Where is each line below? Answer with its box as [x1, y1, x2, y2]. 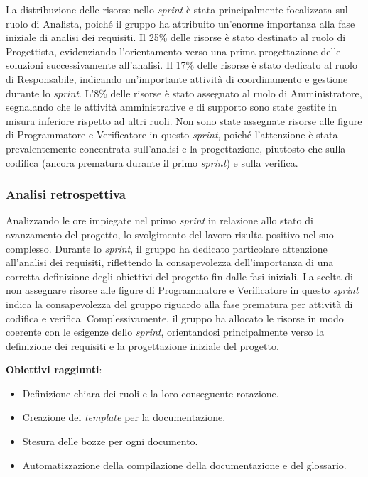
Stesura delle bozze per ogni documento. [22, 434, 198, 449]
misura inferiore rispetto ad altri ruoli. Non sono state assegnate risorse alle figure [6, 113, 362, 128]
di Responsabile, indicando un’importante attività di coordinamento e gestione [6, 71, 348, 86]
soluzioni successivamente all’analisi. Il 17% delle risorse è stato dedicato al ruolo [6, 57, 357, 72]
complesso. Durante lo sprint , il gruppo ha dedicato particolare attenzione [6, 241, 328, 256]
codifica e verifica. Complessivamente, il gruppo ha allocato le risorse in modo [6, 310, 344, 325]
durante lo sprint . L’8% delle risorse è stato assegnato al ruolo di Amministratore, [6, 85, 362, 100]
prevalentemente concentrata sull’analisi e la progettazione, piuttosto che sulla [6, 141, 346, 155]
